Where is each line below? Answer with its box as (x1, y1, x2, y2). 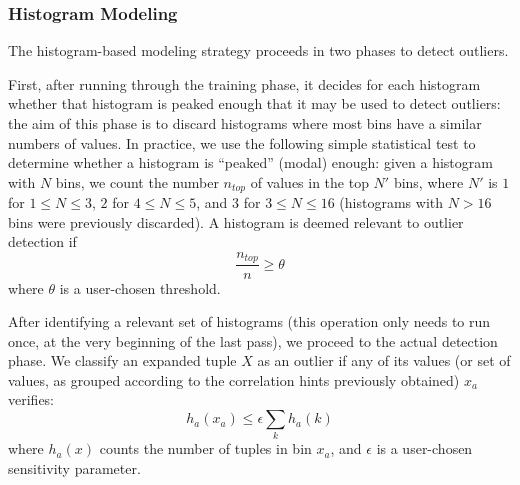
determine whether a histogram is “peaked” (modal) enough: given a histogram (8, 152, 493, 173)
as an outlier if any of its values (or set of (257, 350, 511, 371)
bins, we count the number (55, 171, 219, 192)
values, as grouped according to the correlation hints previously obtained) (8, 369, 460, 390)
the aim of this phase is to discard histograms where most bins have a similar (8, 113, 482, 133)
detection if (8, 231, 77, 252)
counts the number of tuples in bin (99, 438, 312, 459)
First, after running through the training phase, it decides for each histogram (8, 73, 481, 94)
